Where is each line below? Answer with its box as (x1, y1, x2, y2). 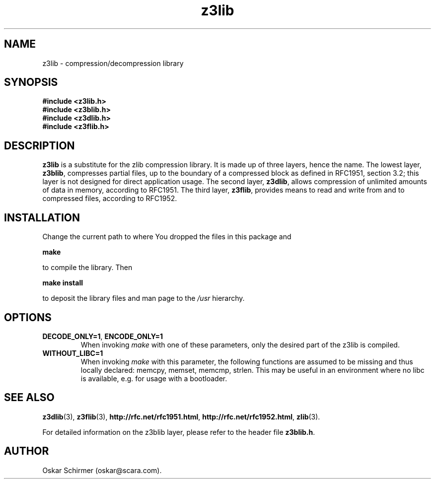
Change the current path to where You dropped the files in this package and (42, 232, 291, 241)
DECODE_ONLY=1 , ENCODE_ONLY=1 (42, 332, 163, 341)
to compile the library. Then (42, 263, 133, 272)
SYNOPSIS (4, 76, 58, 89)
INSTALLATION (4, 211, 80, 224)
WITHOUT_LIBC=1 (42, 348, 103, 357)
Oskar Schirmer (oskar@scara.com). (42, 466, 162, 475)
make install (42, 278, 83, 287)
